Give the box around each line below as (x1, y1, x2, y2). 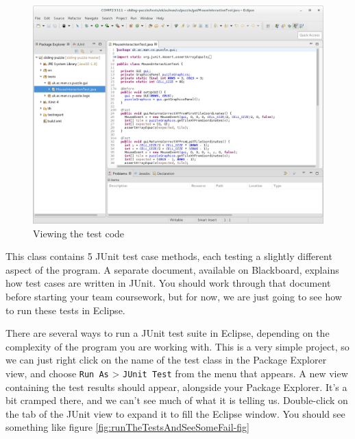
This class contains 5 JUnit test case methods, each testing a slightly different (5, 249, 332, 263)
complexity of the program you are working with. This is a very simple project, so (5, 339, 350, 353)
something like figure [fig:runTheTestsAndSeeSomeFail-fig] (5, 420, 249, 434)
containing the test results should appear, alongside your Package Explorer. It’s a (5, 379, 347, 394)
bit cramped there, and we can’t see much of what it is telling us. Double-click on (5, 393, 348, 407)
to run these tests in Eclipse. (5, 302, 125, 317)
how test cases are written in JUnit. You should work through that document (5, 276, 331, 290)
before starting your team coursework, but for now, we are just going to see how (5, 289, 342, 303)
